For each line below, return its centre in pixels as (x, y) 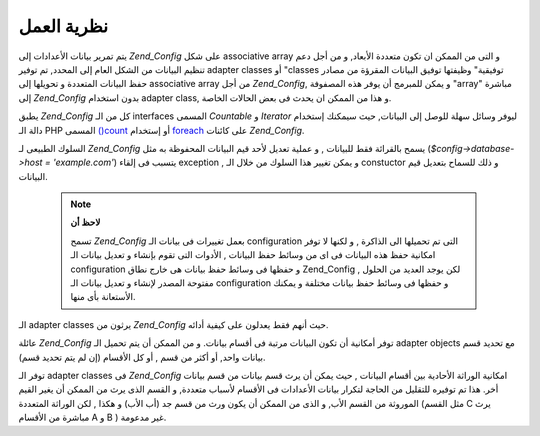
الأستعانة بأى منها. (103, 297)
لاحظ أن (85, 222)
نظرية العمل (63, 26)
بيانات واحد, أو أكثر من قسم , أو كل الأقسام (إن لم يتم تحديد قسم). (142, 357)
